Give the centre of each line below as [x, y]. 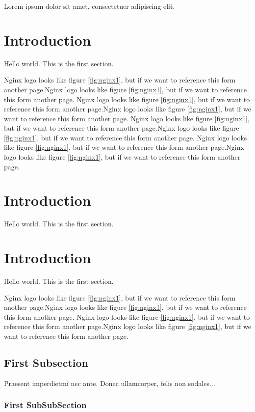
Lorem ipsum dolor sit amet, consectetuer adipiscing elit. [89, 6]
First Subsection [46, 363]
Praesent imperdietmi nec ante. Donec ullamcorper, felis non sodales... [110, 383]
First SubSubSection [45, 405]
